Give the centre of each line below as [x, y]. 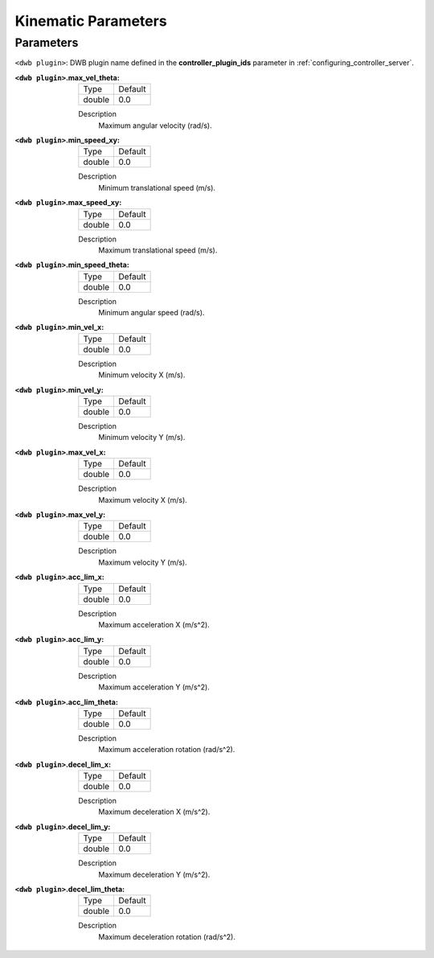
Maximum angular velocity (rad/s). [155, 125]
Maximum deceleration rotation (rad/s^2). [167, 936]
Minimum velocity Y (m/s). [142, 438]
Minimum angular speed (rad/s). [151, 313]
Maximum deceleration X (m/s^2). [154, 812]
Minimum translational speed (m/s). [157, 187]
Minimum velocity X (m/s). [142, 375]
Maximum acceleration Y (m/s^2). [154, 687]
